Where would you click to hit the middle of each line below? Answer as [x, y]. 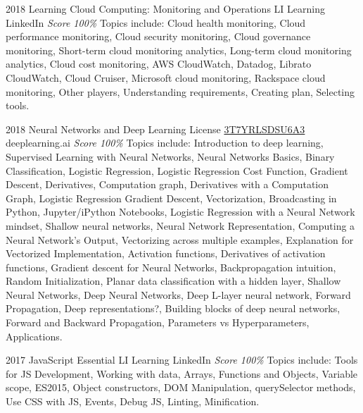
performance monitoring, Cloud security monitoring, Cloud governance [158, 36]
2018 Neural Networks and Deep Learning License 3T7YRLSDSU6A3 [155, 129]
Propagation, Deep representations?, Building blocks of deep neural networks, [173, 308]
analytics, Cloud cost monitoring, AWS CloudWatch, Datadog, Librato [159, 64]
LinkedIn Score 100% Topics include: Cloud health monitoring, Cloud [156, 22]
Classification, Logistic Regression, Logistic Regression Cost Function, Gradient [177, 170]
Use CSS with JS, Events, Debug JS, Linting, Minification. [133, 401]
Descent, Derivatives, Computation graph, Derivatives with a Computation [167, 184]
